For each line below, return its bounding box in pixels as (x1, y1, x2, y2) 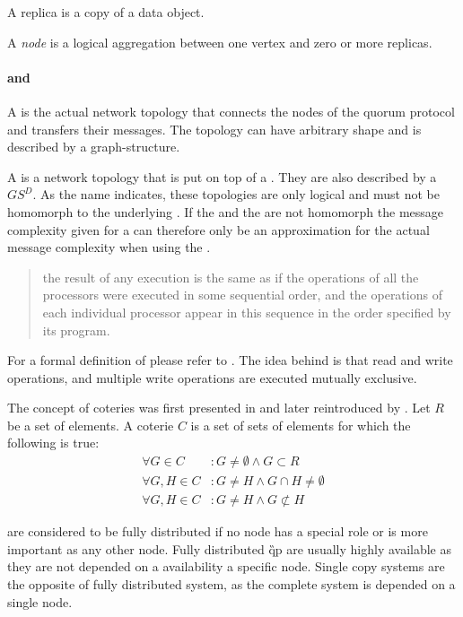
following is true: (7, 433, 100, 452)
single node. (7, 592, 73, 611)
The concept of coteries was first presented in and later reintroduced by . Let (7, 398, 431, 417)
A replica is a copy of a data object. (7, 3, 205, 21)
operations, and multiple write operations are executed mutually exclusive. (7, 368, 417, 387)
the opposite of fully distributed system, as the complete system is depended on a (7, 574, 456, 593)
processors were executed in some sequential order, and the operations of (42, 285, 442, 304)
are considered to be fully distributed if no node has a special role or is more (7, 522, 428, 541)
